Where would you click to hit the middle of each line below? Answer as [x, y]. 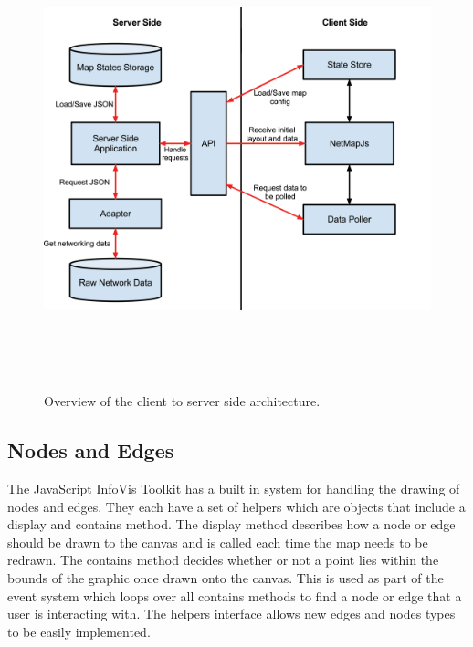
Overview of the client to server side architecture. [182, 401]
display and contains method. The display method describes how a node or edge [231, 524]
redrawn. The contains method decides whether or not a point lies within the [223, 560]
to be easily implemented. [79, 631]
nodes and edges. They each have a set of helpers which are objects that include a [236, 506]
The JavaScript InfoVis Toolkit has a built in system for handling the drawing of [234, 489]
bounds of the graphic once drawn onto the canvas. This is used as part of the [226, 578]
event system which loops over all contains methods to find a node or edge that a [235, 595]
